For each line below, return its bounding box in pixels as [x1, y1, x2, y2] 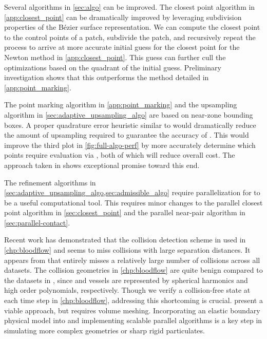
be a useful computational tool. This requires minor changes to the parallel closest [4, 197, 263, 208]
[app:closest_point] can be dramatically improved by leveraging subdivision [4, 11, 242, 22]
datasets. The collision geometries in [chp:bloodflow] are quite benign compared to [4, 265, 263, 275]
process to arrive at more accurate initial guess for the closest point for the [4, 42, 240, 52]
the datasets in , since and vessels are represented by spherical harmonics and [4, 274, 248, 285]
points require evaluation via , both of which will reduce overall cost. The [4, 149, 235, 160]
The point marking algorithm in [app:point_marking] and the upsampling [4, 99, 237, 110]
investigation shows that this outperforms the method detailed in [4, 72, 209, 83]
